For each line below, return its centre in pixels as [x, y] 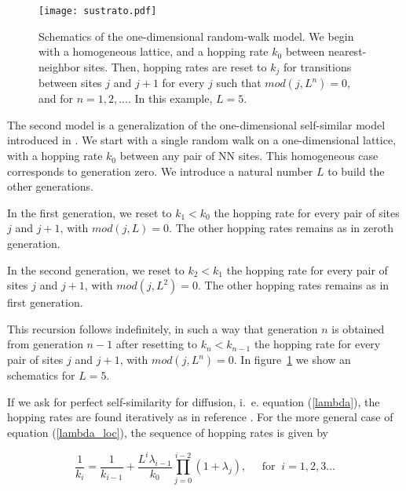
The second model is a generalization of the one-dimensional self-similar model [196, 124]
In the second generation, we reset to [96, 269]
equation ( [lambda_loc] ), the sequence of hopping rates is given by [168, 432]
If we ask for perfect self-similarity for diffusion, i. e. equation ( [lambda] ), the [194, 401]
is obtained [358, 328]
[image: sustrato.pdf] [98, 11]
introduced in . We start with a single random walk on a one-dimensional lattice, [202, 140]
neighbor [59, 66]
